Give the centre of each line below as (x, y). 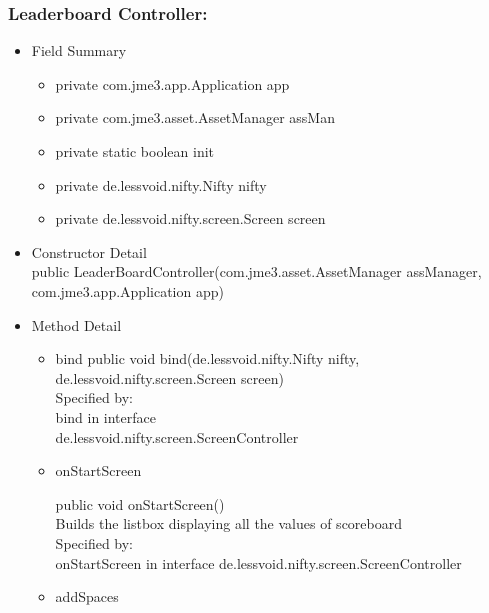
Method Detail (76, 324)
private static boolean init (135, 151)
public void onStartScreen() (140, 503)
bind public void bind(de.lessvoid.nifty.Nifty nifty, (207, 358)
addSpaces (87, 596)
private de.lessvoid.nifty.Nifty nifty (161, 184)
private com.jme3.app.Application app (172, 83)
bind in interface (105, 416)
